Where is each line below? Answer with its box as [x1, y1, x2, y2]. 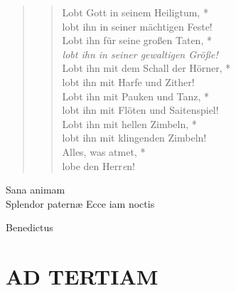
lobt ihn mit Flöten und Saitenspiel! [62, 102, 219, 117]
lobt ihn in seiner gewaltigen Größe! [62, 46, 218, 61]
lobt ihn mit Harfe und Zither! [62, 74, 195, 89]
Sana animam [6, 182, 65, 197]
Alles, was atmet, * [62, 144, 146, 159]
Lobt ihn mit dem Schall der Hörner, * [62, 60, 231, 75]
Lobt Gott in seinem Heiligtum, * [62, 5, 208, 19]
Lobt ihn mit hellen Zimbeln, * [62, 116, 197, 131]
